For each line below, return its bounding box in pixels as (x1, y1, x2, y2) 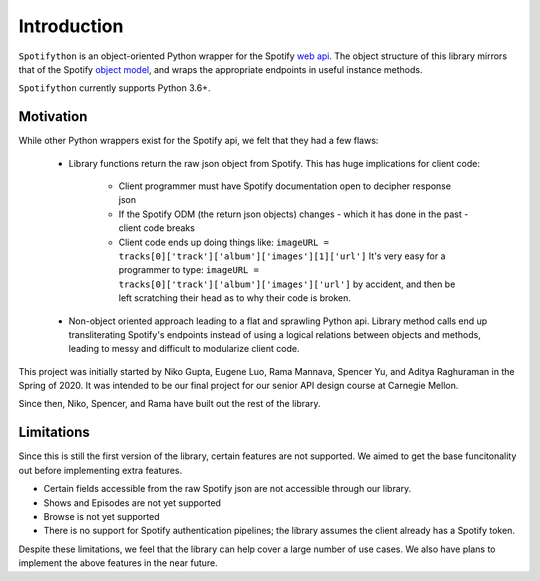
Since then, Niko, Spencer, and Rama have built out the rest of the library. (18, 398, 321, 410)
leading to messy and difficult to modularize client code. (68, 343, 300, 355)
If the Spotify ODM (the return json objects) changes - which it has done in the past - (118, 208, 469, 220)
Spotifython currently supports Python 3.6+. (18, 82, 211, 94)
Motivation (18, 108, 88, 125)
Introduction (18, 15, 124, 37)
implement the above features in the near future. (18, 557, 219, 569)
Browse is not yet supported (43, 510, 160, 522)
